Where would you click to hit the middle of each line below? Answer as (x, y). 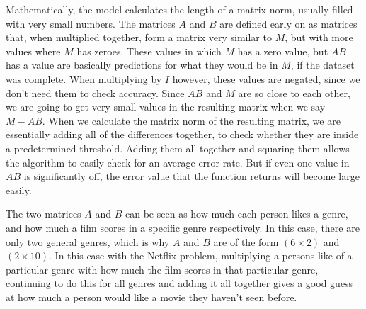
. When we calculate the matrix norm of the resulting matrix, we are (191, 120)
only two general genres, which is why (88, 241)
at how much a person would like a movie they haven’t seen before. (151, 297)
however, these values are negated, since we (266, 78)
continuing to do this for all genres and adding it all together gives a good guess (179, 283)
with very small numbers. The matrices (91, 23)
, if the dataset (322, 65)
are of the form (246, 241)
